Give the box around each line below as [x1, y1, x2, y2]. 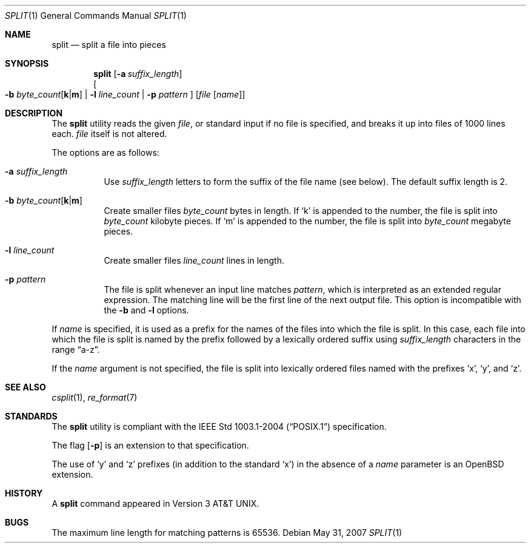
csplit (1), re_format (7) [52, 392, 138, 403]
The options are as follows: [52, 147, 159, 158]
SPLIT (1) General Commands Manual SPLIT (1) [5, 10, 187, 21]
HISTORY [5, 488, 43, 498]
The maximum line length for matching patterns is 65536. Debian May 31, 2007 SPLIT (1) [52, 527, 402, 538]
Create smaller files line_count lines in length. [104, 255, 284, 266]
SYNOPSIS [5, 58, 49, 68]
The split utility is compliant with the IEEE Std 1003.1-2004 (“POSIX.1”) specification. [52, 421, 387, 432]
